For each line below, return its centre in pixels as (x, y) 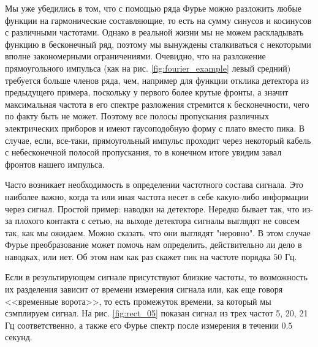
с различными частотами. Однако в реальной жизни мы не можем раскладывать (154, 32)
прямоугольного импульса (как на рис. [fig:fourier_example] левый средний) (148, 68)
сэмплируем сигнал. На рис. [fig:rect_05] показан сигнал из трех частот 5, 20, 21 (157, 313)
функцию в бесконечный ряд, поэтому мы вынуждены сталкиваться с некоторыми (158, 44)
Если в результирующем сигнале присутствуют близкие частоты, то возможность (156, 277)
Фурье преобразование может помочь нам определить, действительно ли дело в (153, 244)
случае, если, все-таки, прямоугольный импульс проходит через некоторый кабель (158, 140)
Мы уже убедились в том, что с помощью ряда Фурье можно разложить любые (153, 8)
